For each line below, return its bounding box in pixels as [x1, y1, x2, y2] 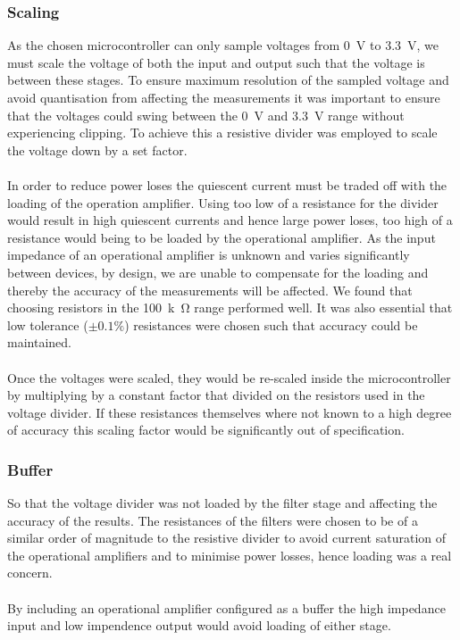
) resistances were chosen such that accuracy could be [124, 315, 418, 334]
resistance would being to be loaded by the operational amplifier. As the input [7, 228, 436, 246]
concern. [7, 563, 53, 582]
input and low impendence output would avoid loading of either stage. [7, 616, 391, 635]
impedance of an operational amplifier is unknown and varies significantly [7, 245, 410, 264]
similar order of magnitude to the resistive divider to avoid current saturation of [7, 528, 447, 547]
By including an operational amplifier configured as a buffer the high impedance [7, 598, 446, 617]
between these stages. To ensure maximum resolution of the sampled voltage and [7, 71, 449, 89]
